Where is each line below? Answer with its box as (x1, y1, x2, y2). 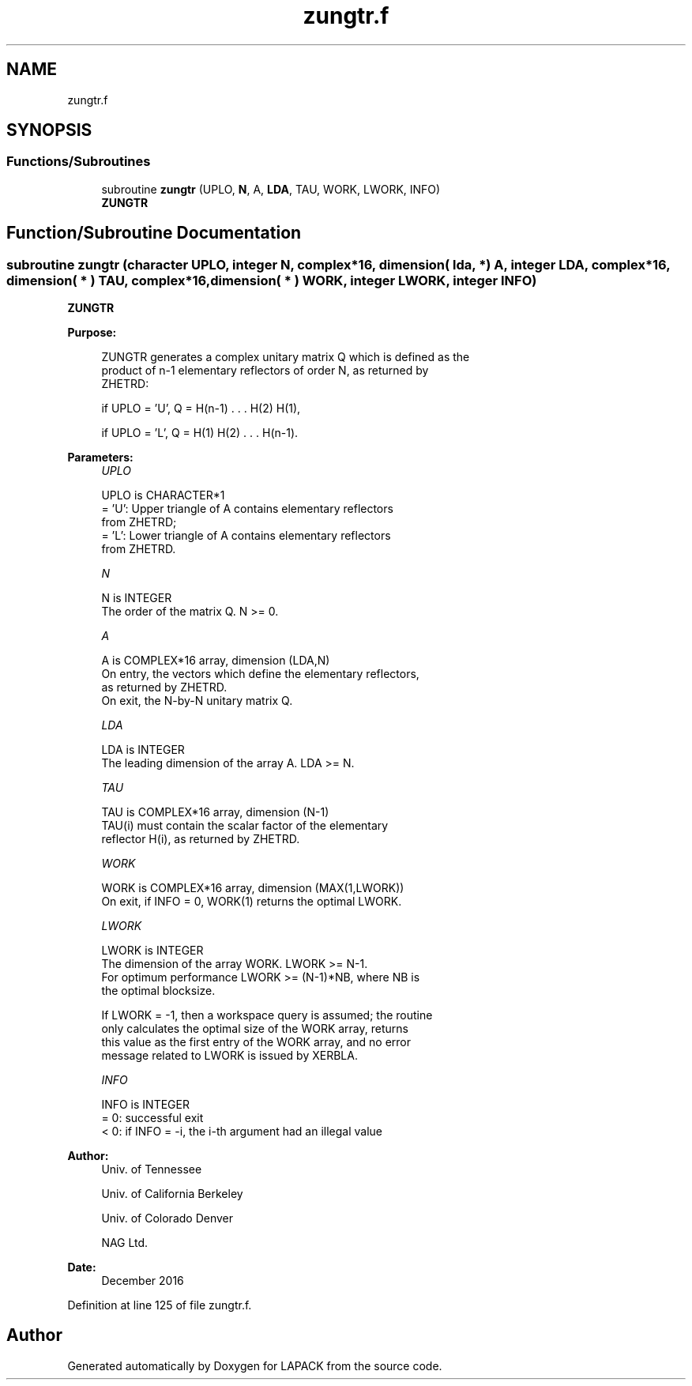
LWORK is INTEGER (101, 943, 204, 958)
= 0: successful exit (101, 1111, 204, 1125)
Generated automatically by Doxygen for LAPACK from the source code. (67, 1358, 442, 1373)
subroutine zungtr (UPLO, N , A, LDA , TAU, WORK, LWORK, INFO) (101, 182, 441, 196)
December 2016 (101, 1274, 184, 1288)
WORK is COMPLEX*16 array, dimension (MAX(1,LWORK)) (101, 881, 404, 895)
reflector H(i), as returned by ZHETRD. (101, 832, 300, 846)
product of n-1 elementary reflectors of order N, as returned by (101, 363, 429, 378)
